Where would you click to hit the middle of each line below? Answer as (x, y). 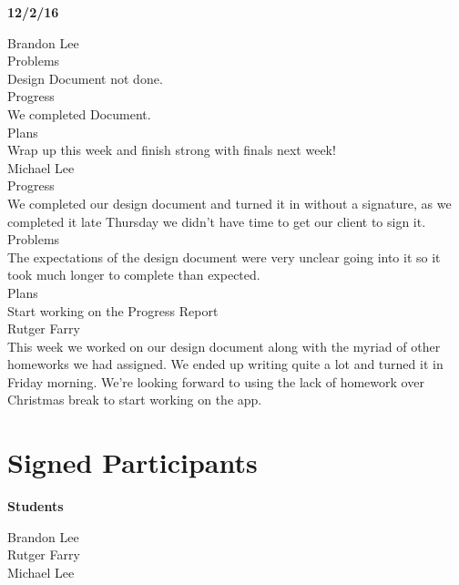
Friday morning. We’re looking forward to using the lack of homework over (216, 381)
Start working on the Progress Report (113, 310)
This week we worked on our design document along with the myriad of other (224, 346)
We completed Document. (79, 113)
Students (36, 506)
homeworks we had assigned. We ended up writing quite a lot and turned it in (225, 364)
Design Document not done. (85, 78)
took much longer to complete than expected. (134, 275)
